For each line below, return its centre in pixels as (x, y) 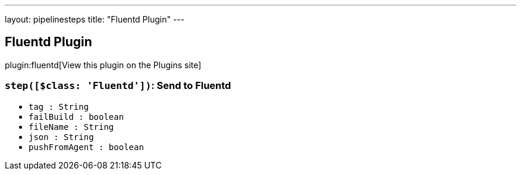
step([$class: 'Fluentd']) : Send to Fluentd (118, 86)
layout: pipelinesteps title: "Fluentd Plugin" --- (95, 19)
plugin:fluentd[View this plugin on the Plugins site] (103, 65)
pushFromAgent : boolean (86, 147)
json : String (61, 137)
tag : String (59, 106)
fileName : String (71, 127)
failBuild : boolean (76, 117)
